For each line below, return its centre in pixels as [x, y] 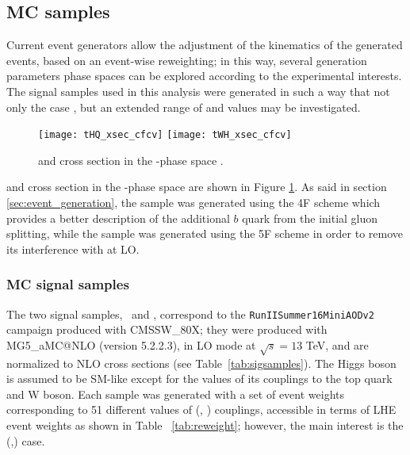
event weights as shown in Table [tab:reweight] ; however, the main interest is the [205, 425]
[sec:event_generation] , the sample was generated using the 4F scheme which [194, 203]
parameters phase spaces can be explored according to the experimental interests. [204, 76]
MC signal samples [68, 284]
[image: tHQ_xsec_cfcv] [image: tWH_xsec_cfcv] [165, 135]
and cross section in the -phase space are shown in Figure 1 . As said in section [197, 187]
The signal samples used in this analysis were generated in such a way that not [198, 91]
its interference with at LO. [73, 249]
